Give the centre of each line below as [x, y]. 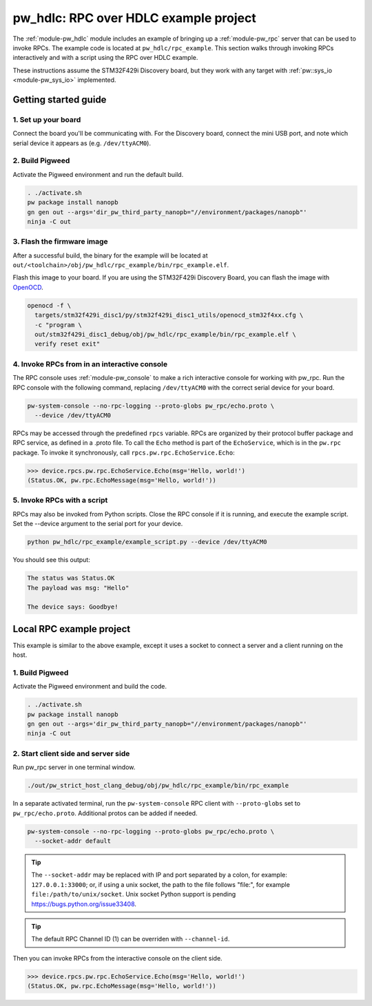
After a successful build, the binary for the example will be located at [110, 255]
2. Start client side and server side [71, 753]
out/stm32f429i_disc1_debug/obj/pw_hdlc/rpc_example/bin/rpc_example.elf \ [165, 335]
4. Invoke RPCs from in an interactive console [90, 364]
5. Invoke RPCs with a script [60, 501]
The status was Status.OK [71, 578]
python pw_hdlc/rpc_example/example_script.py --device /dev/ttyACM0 [147, 542]
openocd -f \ [49, 305]
